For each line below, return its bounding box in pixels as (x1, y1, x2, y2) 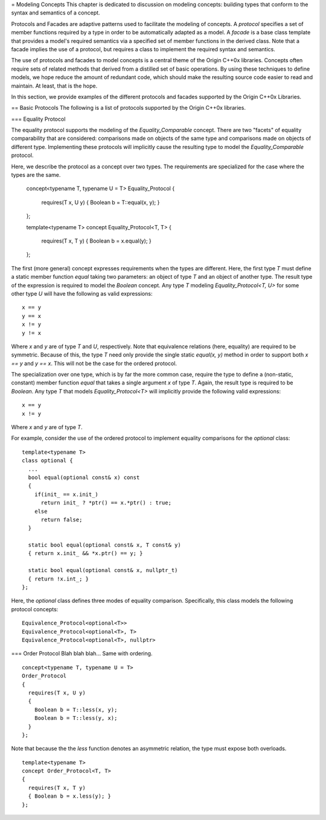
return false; (40, 516, 83, 523)
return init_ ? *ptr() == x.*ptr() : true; (40, 500, 172, 506)
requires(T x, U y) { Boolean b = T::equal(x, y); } (41, 199, 160, 206)
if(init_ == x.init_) (34, 491, 99, 498)
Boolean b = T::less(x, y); (34, 706, 118, 713)
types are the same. (11, 171, 61, 179)
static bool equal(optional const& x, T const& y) (28, 542, 181, 548)
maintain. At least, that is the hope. (11, 82, 98, 89)
